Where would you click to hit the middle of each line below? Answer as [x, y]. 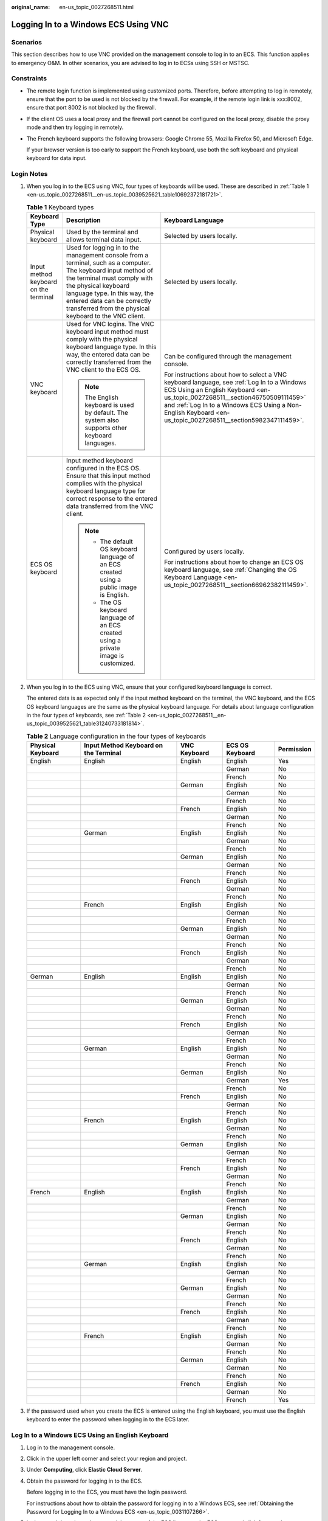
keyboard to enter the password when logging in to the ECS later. [108, 1419]
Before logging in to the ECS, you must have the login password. [107, 1492]
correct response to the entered [111, 498]
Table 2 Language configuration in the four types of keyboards [116, 736]
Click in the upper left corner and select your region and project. [107, 1458]
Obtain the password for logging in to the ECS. [84, 1481]
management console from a [107, 255]
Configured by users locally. [204, 551]
